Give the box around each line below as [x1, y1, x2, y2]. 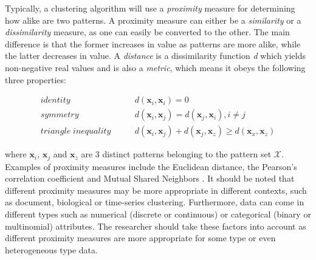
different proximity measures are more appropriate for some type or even [5, 231, 276, 244]
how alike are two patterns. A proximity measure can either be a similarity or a [5, 13, 301, 26]
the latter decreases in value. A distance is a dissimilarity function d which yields [5, 49, 306, 62]
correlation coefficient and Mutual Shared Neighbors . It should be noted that [5, 172, 295, 185]
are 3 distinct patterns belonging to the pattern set [81, 148, 272, 160]
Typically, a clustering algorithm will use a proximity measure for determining [5, 2, 295, 14]
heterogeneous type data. [5, 243, 98, 256]
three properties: [5, 73, 66, 86]
